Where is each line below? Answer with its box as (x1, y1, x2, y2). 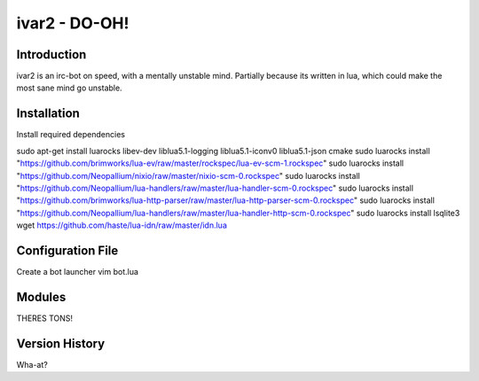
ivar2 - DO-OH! (16, 13, 130, 33)
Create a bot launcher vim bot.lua (16, 267, 139, 276)
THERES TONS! (16, 313, 74, 323)
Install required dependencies (16, 129, 126, 140)
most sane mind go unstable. (16, 82, 123, 93)
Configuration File (16, 243, 119, 258)
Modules (16, 289, 67, 305)
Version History (16, 336, 106, 351)
